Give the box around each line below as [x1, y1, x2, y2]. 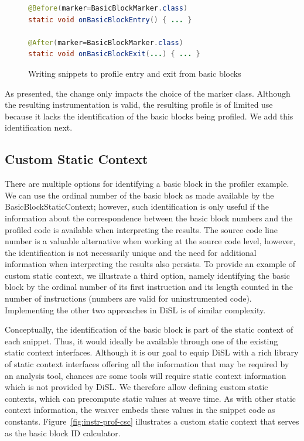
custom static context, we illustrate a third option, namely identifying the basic [5, 269, 290, 281]
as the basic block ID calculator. [5, 426, 121, 439]
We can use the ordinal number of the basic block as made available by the [5, 189, 274, 201]
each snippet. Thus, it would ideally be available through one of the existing [5, 334, 278, 347]
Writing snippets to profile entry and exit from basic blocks [28, 67, 241, 79]
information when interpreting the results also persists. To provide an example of [5, 258, 296, 270]
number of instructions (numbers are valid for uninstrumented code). [5, 292, 252, 305]
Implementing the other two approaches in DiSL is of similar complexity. [5, 303, 266, 316]
